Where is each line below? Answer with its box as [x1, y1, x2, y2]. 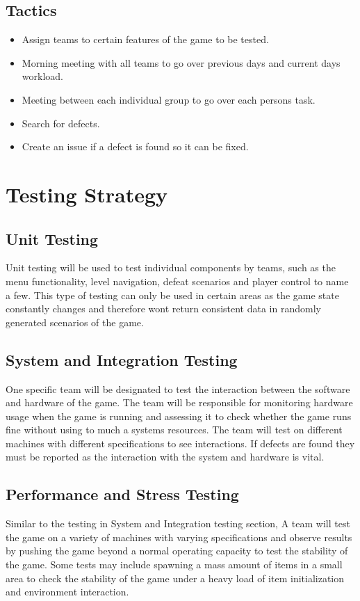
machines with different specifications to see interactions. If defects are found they [6, 435, 355, 450]
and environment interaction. [6, 584, 129, 599]
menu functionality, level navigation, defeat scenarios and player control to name [6, 273, 349, 288]
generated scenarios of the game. [6, 314, 144, 329]
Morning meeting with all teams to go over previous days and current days [22, 55, 341, 70]
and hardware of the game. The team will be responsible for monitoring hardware [6, 395, 353, 410]
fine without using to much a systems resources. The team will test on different [6, 422, 343, 437]
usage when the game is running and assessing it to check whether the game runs [6, 408, 352, 423]
